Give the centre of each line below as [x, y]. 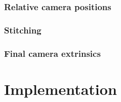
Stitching [23, 30]
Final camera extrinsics [52, 53]
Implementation [61, 89]
